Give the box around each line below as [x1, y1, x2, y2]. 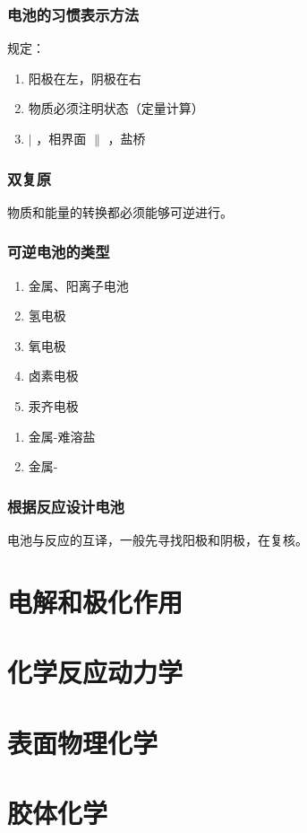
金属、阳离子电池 [28, 276, 129, 294]
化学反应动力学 [7, 653, 183, 690]
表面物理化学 [7, 723, 158, 760]
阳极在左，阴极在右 [28, 68, 141, 87]
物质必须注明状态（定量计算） [28, 99, 204, 118]
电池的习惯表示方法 [7, 3, 140, 25]
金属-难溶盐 [28, 426, 96, 445]
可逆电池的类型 [7, 241, 110, 263]
